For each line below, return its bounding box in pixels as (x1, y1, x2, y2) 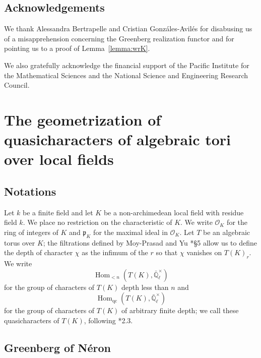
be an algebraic (203, 226, 250, 237)
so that (156, 247, 178, 258)
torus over (4, 237, 35, 248)
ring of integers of (4, 226, 58, 237)
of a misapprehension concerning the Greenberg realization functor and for (4, 33, 234, 43)
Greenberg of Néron (4, 339, 111, 355)
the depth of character (4, 247, 73, 258)
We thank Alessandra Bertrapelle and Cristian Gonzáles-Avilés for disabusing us (4, 23, 252, 34)
